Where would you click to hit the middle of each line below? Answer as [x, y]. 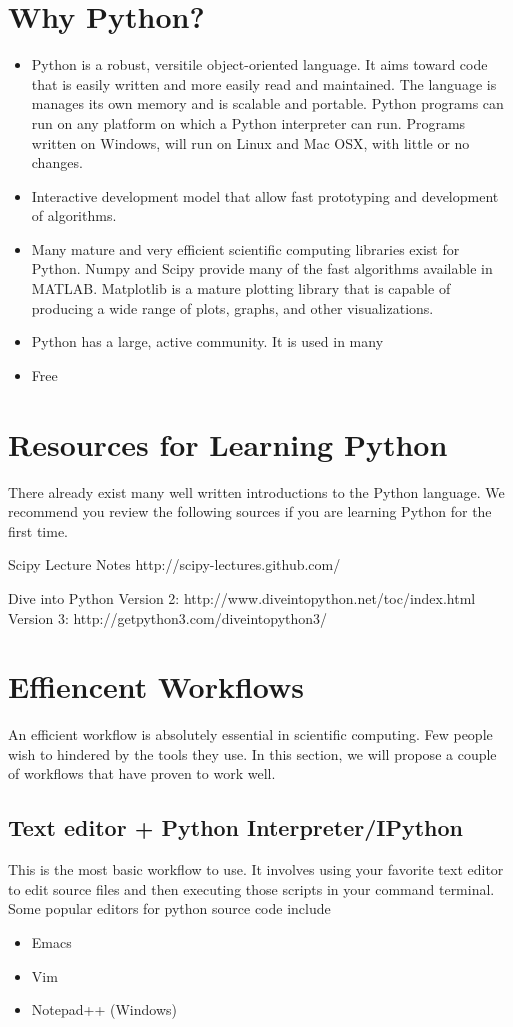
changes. [57, 162]
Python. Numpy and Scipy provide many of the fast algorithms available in [262, 268]
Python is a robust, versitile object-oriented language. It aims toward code [259, 64]
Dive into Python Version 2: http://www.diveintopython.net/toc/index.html [242, 597]
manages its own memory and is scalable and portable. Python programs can [267, 103]
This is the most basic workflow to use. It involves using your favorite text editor [256, 869]
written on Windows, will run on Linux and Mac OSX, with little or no [250, 142]
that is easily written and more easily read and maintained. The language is [264, 83]
